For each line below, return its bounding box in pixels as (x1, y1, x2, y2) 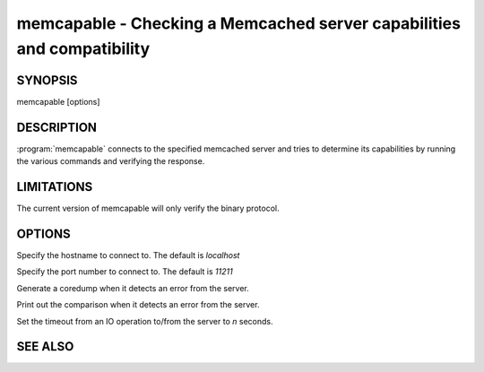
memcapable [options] (16, 96, 100, 107)
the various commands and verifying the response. (16, 156, 205, 167)
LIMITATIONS (16, 179, 93, 195)
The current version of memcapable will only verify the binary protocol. (16, 203, 280, 214)
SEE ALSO (16, 339, 74, 354)
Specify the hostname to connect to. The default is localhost (16, 249, 240, 260)
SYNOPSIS (16, 73, 78, 88)
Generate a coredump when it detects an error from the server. (16, 282, 250, 293)
